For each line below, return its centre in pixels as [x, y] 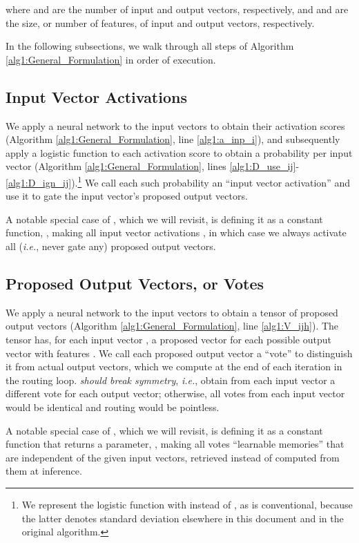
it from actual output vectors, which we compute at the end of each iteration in [174, 366]
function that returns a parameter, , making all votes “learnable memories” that [175, 444]
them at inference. [44, 471]
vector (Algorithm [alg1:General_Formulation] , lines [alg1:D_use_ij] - [153, 166]
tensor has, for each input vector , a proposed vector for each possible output [168, 339]
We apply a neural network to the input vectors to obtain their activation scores [175, 125]
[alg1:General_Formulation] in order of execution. [111, 59]
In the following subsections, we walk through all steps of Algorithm [150, 46]
